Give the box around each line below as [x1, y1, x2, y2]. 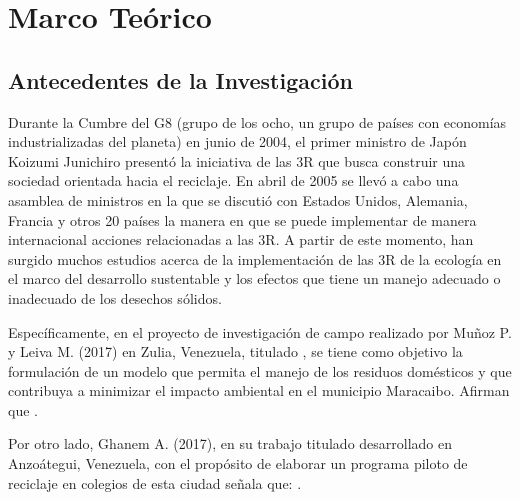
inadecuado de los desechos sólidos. [8, 287, 222, 308]
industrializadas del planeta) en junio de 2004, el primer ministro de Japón [8, 131, 467, 152]
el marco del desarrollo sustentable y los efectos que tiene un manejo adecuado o [8, 268, 501, 289]
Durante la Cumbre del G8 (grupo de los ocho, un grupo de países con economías [8, 111, 507, 132]
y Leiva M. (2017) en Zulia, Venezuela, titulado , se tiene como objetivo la [8, 341, 463, 362]
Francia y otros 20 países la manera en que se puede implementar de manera [8, 209, 477, 230]
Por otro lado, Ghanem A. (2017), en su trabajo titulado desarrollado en [8, 433, 453, 454]
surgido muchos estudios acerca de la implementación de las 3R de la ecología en [8, 248, 502, 269]
